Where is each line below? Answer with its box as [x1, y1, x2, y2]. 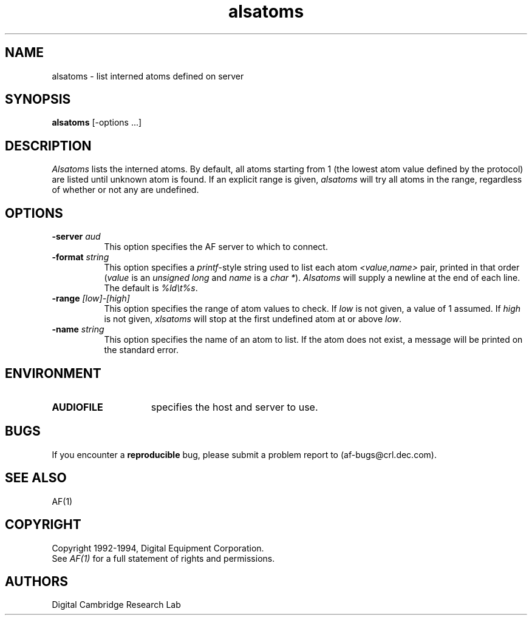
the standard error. [104, 345, 179, 355]
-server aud [52, 231, 101, 242]
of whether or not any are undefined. [52, 184, 199, 195]
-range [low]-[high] [52, 293, 130, 304]
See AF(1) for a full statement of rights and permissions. [52, 553, 275, 564]
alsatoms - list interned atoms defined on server [52, 70, 244, 81]
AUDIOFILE [52, 400, 103, 413]
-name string [52, 324, 104, 335]
